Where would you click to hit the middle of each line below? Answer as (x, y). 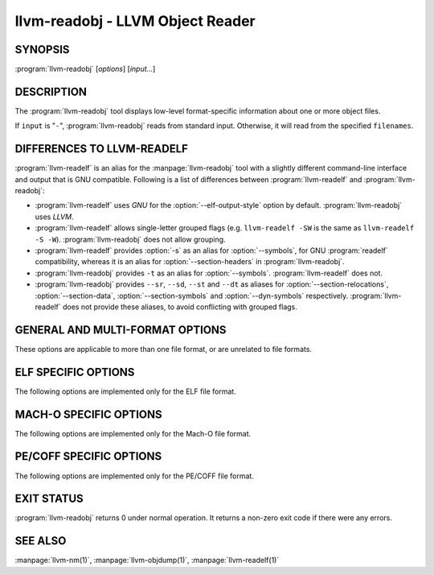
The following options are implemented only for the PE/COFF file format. (135, 476)
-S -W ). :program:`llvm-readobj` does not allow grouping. (130, 239)
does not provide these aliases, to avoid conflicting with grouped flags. (180, 307)
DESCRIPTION (51, 91)
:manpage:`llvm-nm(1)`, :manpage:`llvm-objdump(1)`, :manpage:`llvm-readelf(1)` (147, 561)
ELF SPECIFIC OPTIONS (75, 372)
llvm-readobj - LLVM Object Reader (135, 21)
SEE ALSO (41, 541)
